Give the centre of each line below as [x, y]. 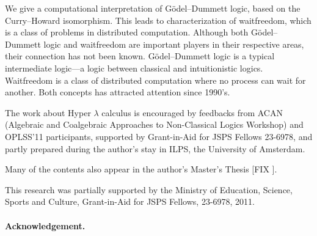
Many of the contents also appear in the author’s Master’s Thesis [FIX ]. [141, 169]
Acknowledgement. [45, 225]
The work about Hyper [48, 112]
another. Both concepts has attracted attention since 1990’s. [118, 92]
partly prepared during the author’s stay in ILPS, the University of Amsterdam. [155, 148]
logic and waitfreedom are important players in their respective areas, [174, 44]
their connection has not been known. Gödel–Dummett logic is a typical [140, 56]
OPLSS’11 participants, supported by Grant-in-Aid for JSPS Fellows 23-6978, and [159, 136]
